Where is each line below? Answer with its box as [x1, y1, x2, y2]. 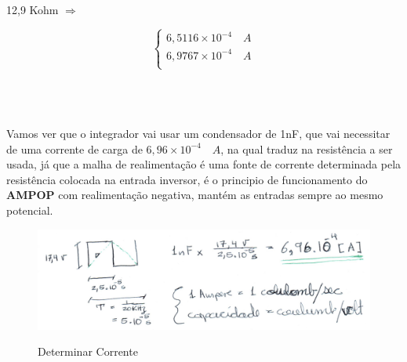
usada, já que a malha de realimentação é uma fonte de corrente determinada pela [6, 156, 402, 172]
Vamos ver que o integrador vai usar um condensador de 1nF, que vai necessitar [6, 125, 391, 141]
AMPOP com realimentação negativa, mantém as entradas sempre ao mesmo [6, 186, 383, 203]
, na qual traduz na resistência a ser [220, 140, 393, 157]
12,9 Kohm [6, 2, 59, 17]
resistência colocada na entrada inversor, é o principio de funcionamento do [6, 171, 368, 187]
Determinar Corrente [38, 343, 138, 360]
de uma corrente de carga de [6, 140, 143, 157]
